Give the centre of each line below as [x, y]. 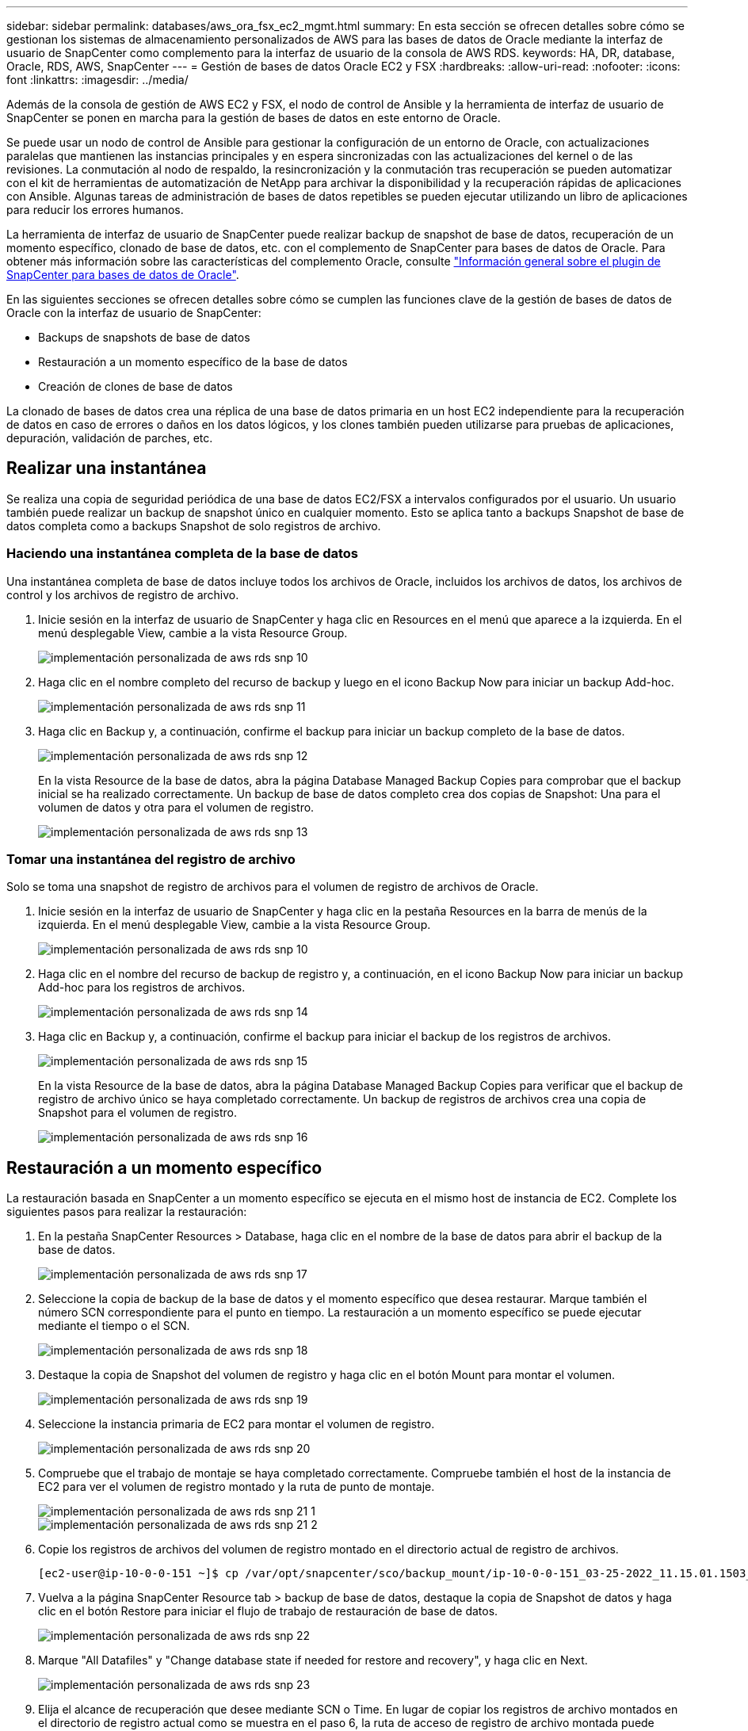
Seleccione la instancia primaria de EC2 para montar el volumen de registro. [237, 1424]
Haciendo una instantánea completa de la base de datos [183, 554]
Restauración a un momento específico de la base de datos [193, 362]
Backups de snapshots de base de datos [144, 337]
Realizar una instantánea [107, 468]
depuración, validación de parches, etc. [110, 438]
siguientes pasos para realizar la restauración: [127, 1212]
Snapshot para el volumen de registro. [137, 1113]
